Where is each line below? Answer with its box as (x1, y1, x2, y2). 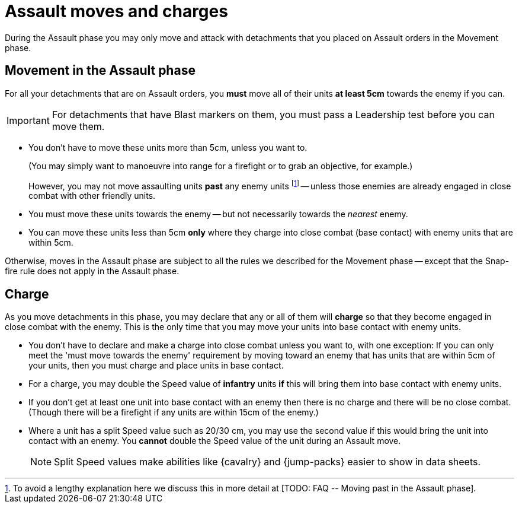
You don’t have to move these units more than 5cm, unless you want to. (28, 142, 307, 153)
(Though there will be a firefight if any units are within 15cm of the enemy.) (28, 407, 319, 418)
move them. (52, 120, 105, 132)
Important (7, 114, 50, 126)
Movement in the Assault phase (5, 63, 196, 78)
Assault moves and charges (5, 1, 228, 21)
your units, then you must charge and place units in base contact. (28, 360, 284, 371)
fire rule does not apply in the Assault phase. (5, 266, 180, 277)
